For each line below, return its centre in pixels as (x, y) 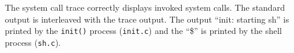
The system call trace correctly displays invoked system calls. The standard (145, 7)
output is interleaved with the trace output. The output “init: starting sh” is (147, 19)
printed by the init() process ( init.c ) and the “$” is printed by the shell (143, 31)
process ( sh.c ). (33, 42)
